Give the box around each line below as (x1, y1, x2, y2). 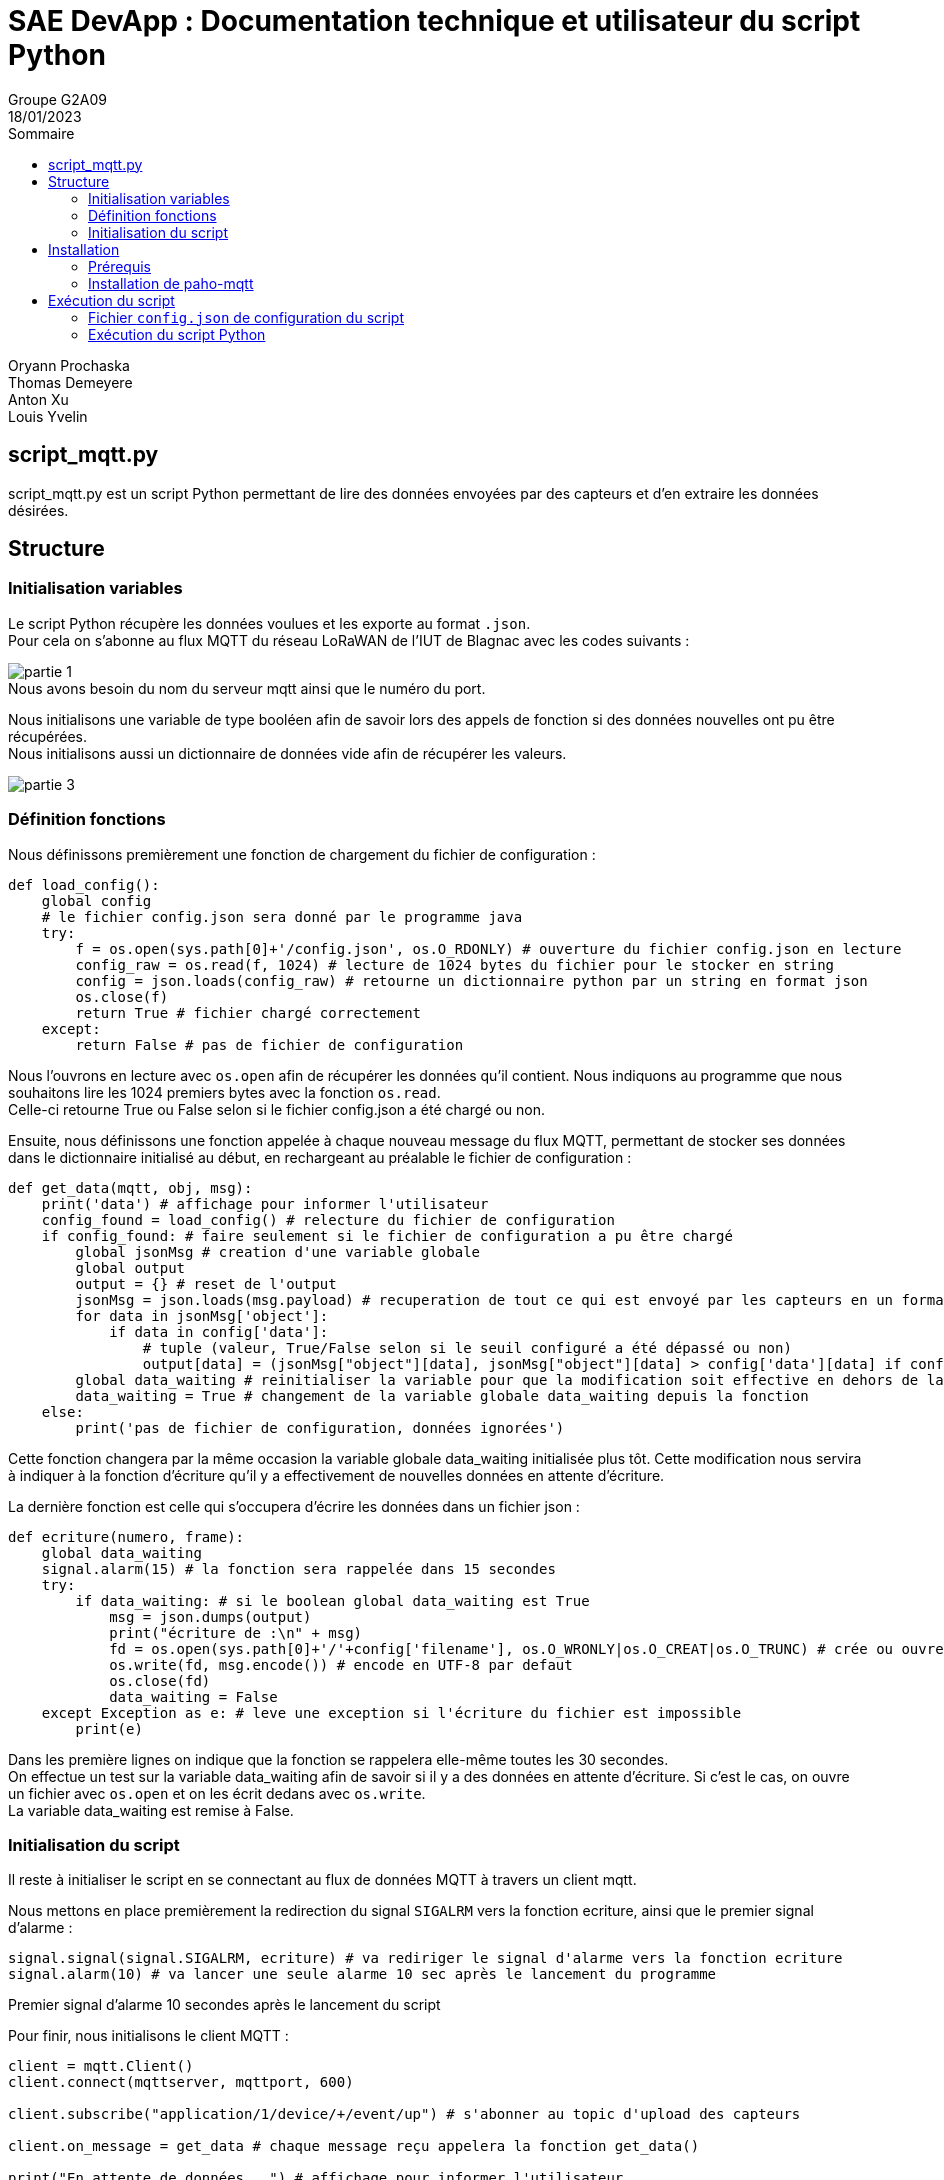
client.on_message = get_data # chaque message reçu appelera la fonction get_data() (8, 2138, 700, 2155)
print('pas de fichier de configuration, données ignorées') (75, 1419, 565, 1436)
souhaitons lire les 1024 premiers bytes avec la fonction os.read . (8, 1083, 441, 1101)
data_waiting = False (109, 1688, 278, 1705)
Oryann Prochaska (8, 356, 130, 374)
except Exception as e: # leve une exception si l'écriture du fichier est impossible (41, 1704, 742, 1721)
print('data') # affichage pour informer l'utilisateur (41, 1195, 489, 1212)
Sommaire (8, 124, 75, 142)
